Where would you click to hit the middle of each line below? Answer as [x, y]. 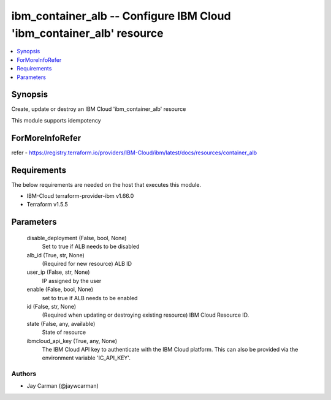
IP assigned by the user [72, 281]
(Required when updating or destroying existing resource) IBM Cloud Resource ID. [146, 315]
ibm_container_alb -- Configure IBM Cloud [121, 16]
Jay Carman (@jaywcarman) [63, 386]
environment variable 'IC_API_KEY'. [86, 358]
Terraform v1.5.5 [48, 205]
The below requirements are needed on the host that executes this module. [106, 184]
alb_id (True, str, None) [56, 255]
